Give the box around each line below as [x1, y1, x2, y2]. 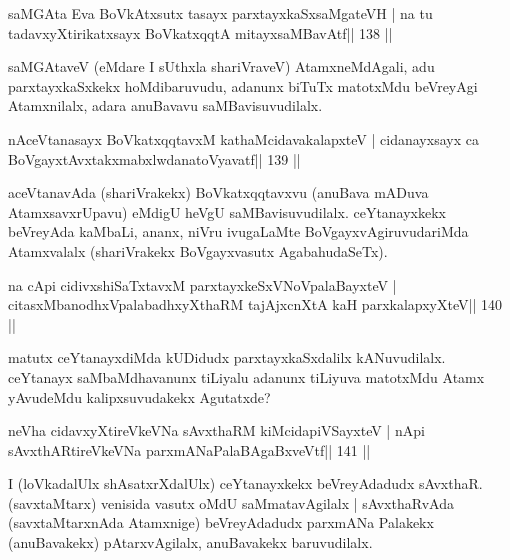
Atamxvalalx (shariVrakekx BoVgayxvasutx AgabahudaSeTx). [8, 240, 388, 261]
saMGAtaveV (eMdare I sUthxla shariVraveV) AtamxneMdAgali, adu [8, 56, 435, 77]
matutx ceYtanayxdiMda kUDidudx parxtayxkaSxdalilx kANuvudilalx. [8, 347, 446, 368]
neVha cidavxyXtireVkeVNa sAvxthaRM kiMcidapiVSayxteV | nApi [8, 420, 425, 441]
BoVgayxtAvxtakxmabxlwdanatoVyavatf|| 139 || [8, 148, 301, 169]
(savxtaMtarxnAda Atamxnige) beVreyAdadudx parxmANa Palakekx [8, 512, 434, 533]
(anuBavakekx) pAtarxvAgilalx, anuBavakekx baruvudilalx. [8, 532, 373, 553]
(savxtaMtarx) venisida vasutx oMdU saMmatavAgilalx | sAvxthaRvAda [8, 492, 454, 513]
